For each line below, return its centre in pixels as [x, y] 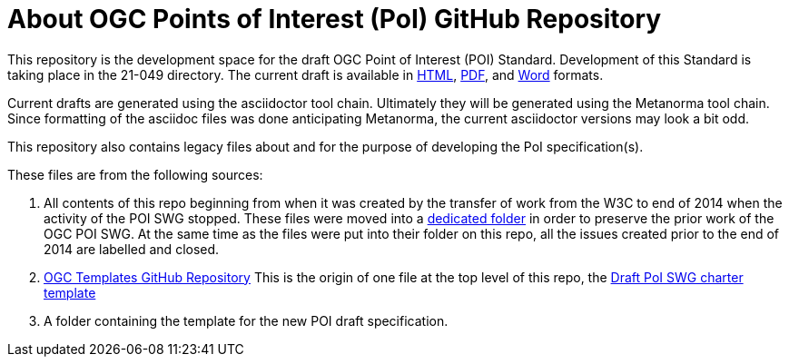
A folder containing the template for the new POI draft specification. [246, 320]
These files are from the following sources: [135, 174]
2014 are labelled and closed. [132, 249]
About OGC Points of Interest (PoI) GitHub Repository [335, 19]
